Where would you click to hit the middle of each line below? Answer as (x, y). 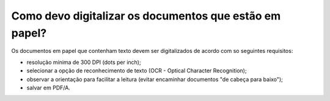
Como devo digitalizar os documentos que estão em (146, 16)
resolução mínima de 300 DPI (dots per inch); (84, 62)
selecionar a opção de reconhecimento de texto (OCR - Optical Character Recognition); (137, 71)
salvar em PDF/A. (48, 88)
